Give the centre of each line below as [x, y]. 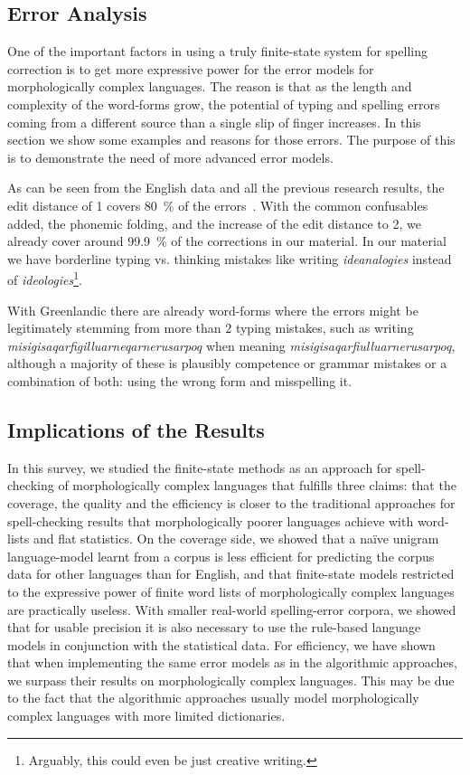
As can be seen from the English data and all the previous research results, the [226, 188]
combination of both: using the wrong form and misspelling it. [180, 380]
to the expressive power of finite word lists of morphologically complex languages [231, 591]
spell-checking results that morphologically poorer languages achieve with [211, 520]
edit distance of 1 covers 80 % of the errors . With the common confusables [218, 205]
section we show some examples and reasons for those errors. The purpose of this [231, 140]
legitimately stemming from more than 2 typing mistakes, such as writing [211, 328]
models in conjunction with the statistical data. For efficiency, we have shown [221, 644]
